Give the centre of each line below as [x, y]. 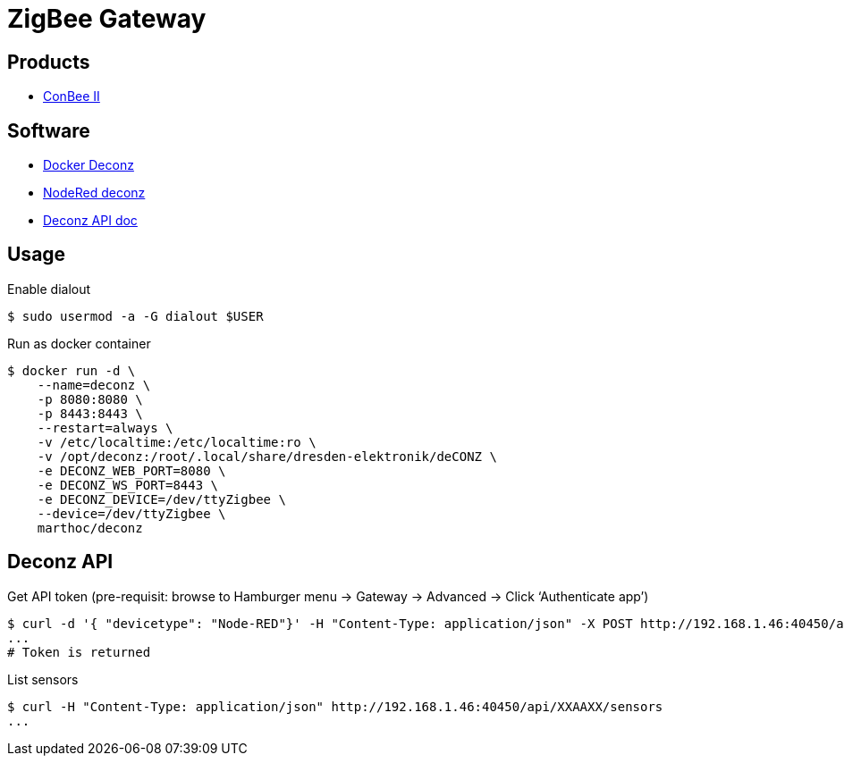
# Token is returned [79, 652]
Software [49, 130]
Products [49, 62]
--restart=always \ [105, 428]
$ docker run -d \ [72, 370]
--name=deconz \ [94, 385]
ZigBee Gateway [107, 19]
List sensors [43, 679]
